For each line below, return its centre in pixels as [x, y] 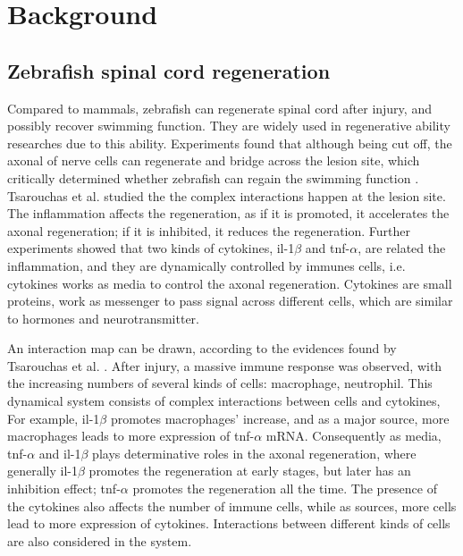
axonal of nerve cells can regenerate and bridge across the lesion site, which [214, 160]
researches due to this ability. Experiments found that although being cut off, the [230, 143]
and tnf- [328, 248]
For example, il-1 [54, 418]
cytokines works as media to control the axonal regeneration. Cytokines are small [230, 283]
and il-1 [60, 453]
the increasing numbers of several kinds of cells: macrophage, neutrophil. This [220, 383]
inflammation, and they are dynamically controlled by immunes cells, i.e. [206, 265]
